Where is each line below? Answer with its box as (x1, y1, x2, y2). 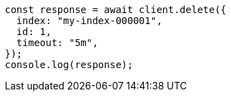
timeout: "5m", (16, 37, 98, 48)
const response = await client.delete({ (5, 4, 227, 15)
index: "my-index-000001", (16, 15, 163, 26)
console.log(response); (5, 59, 133, 70)
